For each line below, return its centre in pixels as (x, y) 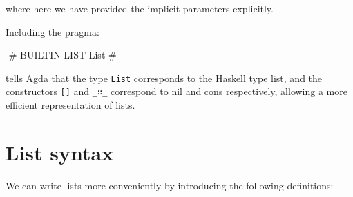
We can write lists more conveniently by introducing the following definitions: (170, 185)
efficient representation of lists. (70, 105)
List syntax (60, 152)
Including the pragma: (53, 31)
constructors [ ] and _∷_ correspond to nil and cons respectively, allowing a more (176, 91)
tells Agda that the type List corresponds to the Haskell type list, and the (164, 77)
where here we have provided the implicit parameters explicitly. (140, 8)
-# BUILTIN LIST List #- (63, 55)
